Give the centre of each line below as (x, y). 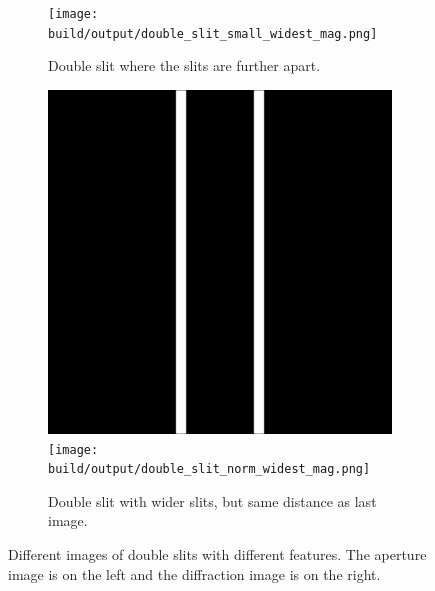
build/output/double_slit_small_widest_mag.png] (213, 33)
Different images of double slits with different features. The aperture (217, 554)
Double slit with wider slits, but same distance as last (212, 500)
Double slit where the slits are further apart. (184, 65)
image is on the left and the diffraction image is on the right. (194, 573)
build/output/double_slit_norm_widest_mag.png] (209, 469)
